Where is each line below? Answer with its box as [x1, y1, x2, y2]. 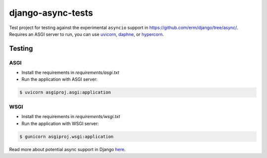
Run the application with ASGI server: [21, 76, 98, 82]
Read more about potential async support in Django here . [9, 146, 126, 152]
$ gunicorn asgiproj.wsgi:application [19, 133, 114, 139]
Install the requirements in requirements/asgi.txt [21, 69, 120, 76]
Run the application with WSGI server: [21, 121, 99, 126]
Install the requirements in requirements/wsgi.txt [21, 114, 121, 120]
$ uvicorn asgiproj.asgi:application [19, 90, 111, 95]
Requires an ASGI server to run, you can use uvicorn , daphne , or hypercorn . [9, 31, 164, 37]
